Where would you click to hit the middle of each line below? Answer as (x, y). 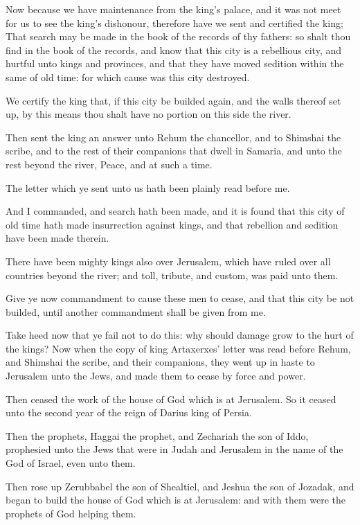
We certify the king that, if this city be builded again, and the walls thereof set (173, 100)
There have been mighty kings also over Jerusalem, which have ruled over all (168, 261)
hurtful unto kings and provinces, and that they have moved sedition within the (175, 63)
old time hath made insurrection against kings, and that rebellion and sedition (172, 224)
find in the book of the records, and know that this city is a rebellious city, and (174, 50)
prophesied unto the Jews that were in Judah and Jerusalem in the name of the (174, 449)
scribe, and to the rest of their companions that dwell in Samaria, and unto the (174, 151)
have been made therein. (57, 238)
